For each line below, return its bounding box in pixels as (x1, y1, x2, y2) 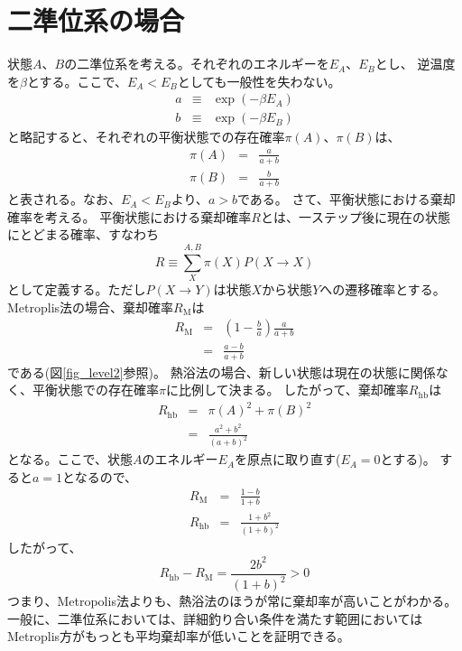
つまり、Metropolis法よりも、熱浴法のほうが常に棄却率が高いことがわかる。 (7, 591, 457, 610)
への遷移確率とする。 (319, 280, 446, 299)
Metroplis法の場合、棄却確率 (7, 297, 174, 316)
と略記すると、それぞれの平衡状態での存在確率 (7, 127, 285, 146)
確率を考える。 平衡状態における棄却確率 (7, 207, 252, 226)
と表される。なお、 (7, 190, 121, 209)
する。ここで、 (39, 71, 127, 90)
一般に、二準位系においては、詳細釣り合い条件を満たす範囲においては (7, 609, 423, 628)
